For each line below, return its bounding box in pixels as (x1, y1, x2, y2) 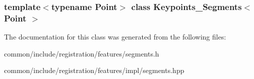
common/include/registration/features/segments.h (4, 48, 159, 58)
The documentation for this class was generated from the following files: (4, 31, 226, 42)
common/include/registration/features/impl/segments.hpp (4, 65, 184, 75)
